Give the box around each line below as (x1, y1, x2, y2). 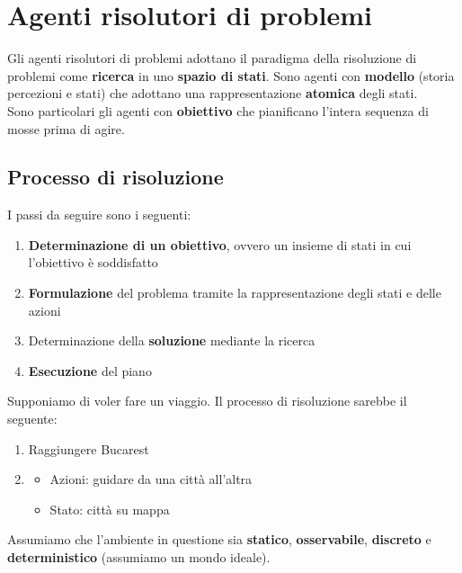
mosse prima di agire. (7, 119, 125, 138)
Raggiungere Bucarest (28, 439, 149, 458)
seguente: (7, 409, 58, 428)
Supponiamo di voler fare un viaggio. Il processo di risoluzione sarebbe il (7, 391, 407, 410)
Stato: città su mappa (49, 499, 170, 518)
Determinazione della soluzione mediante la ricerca (28, 331, 315, 350)
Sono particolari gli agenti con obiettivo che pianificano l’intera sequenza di (7, 101, 429, 120)
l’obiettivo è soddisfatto (28, 253, 158, 272)
